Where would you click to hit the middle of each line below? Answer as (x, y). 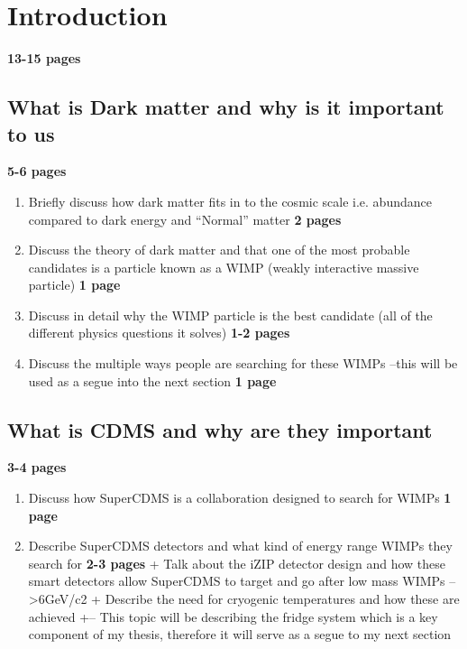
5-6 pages (37, 171)
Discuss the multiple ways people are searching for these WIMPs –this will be (243, 363)
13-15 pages (44, 58)
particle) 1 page (74, 285)
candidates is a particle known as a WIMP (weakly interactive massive (224, 267)
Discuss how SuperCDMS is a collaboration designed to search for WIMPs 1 (240, 498)
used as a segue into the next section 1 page (152, 380)
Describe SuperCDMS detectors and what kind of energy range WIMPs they (240, 546)
